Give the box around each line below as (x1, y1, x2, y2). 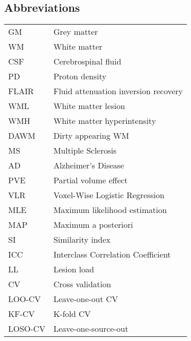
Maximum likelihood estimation (53, 204, 167, 216)
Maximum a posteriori (53, 219, 133, 231)
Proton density (53, 70, 107, 82)
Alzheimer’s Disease (53, 159, 124, 172)
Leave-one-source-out (53, 323, 129, 335)
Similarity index (53, 233, 111, 246)
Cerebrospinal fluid (53, 55, 122, 68)
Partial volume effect (53, 174, 128, 186)
